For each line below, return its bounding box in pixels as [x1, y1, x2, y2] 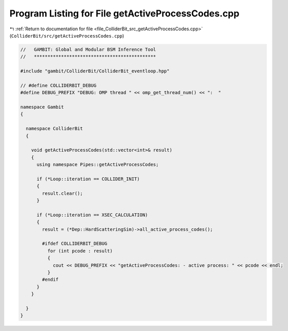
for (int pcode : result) [47, 248, 113, 254]
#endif [42, 277, 59, 283]
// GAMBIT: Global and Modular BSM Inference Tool [20, 46, 156, 52]
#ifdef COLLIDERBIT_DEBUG [42, 241, 107, 247]
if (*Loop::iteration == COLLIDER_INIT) [37, 176, 140, 182]
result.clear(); [42, 190, 83, 196]
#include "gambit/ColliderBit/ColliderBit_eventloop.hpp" [20, 68, 170, 74]
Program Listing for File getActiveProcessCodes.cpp [9, 8, 240, 19]
